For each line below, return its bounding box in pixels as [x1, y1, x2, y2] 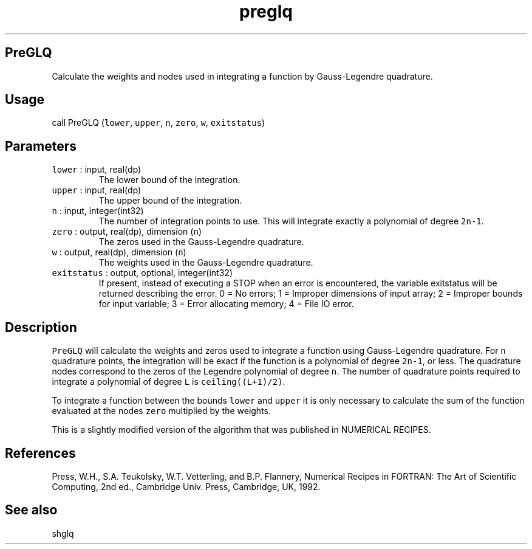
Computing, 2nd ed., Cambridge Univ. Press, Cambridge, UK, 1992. [52, 481, 321, 492]
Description [5, 319, 77, 335]
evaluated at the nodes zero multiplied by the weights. [52, 406, 271, 416]
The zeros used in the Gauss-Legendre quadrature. [98, 237, 304, 247]
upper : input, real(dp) [52, 185, 142, 196]
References [5, 445, 76, 461]
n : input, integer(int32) [52, 205, 144, 216]
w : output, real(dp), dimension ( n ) [52, 247, 186, 258]
